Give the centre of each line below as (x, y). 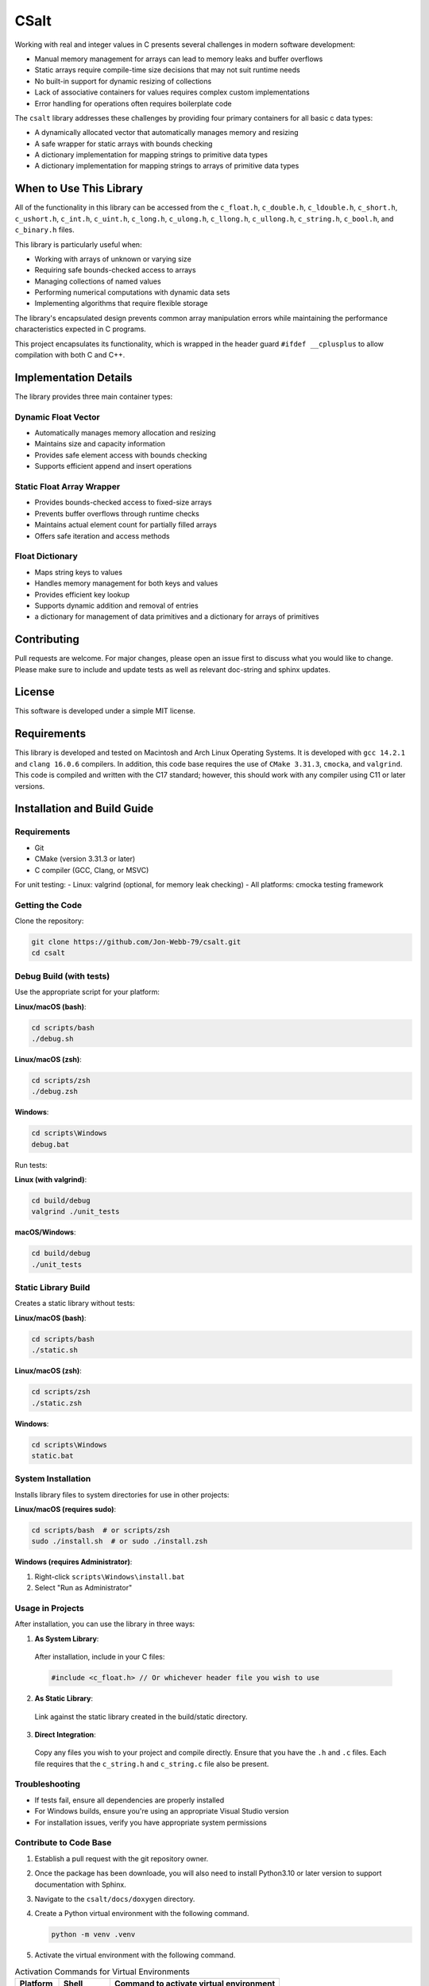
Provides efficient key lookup (82, 594)
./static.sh (55, 1350)
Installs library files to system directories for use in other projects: (122, 1494)
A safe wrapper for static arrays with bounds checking (124, 144)
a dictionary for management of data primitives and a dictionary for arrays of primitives (177, 616)
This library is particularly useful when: (78, 244)
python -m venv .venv (93, 1935)
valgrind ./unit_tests (75, 1212)
